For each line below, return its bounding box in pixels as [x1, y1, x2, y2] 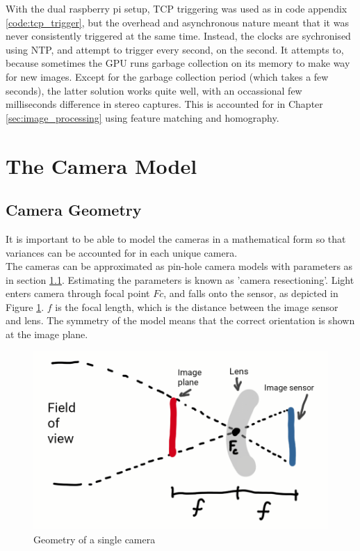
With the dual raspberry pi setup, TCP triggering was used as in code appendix [6, 1, 347, 15]
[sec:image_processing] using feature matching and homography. [6, 110, 279, 125]
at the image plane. [6, 327, 88, 342]
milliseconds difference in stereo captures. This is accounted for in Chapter [6, 97, 323, 111]
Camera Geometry [6, 199, 142, 221]
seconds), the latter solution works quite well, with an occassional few [6, 83, 302, 97]
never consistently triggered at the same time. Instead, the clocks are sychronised [6, 29, 351, 43]
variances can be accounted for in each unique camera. [6, 245, 238, 259]
